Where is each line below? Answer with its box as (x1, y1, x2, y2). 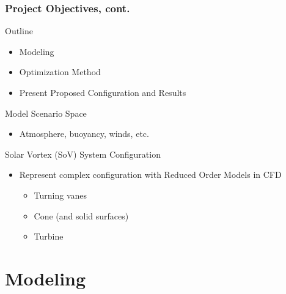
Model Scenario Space (5, 106, 87, 119)
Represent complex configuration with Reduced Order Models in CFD (19, 168, 282, 181)
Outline (5, 24, 33, 37)
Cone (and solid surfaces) (34, 209, 129, 222)
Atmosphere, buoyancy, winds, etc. (19, 127, 149, 140)
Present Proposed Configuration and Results (19, 86, 186, 98)
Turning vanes (34, 188, 87, 201)
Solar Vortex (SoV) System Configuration (5, 147, 161, 160)
